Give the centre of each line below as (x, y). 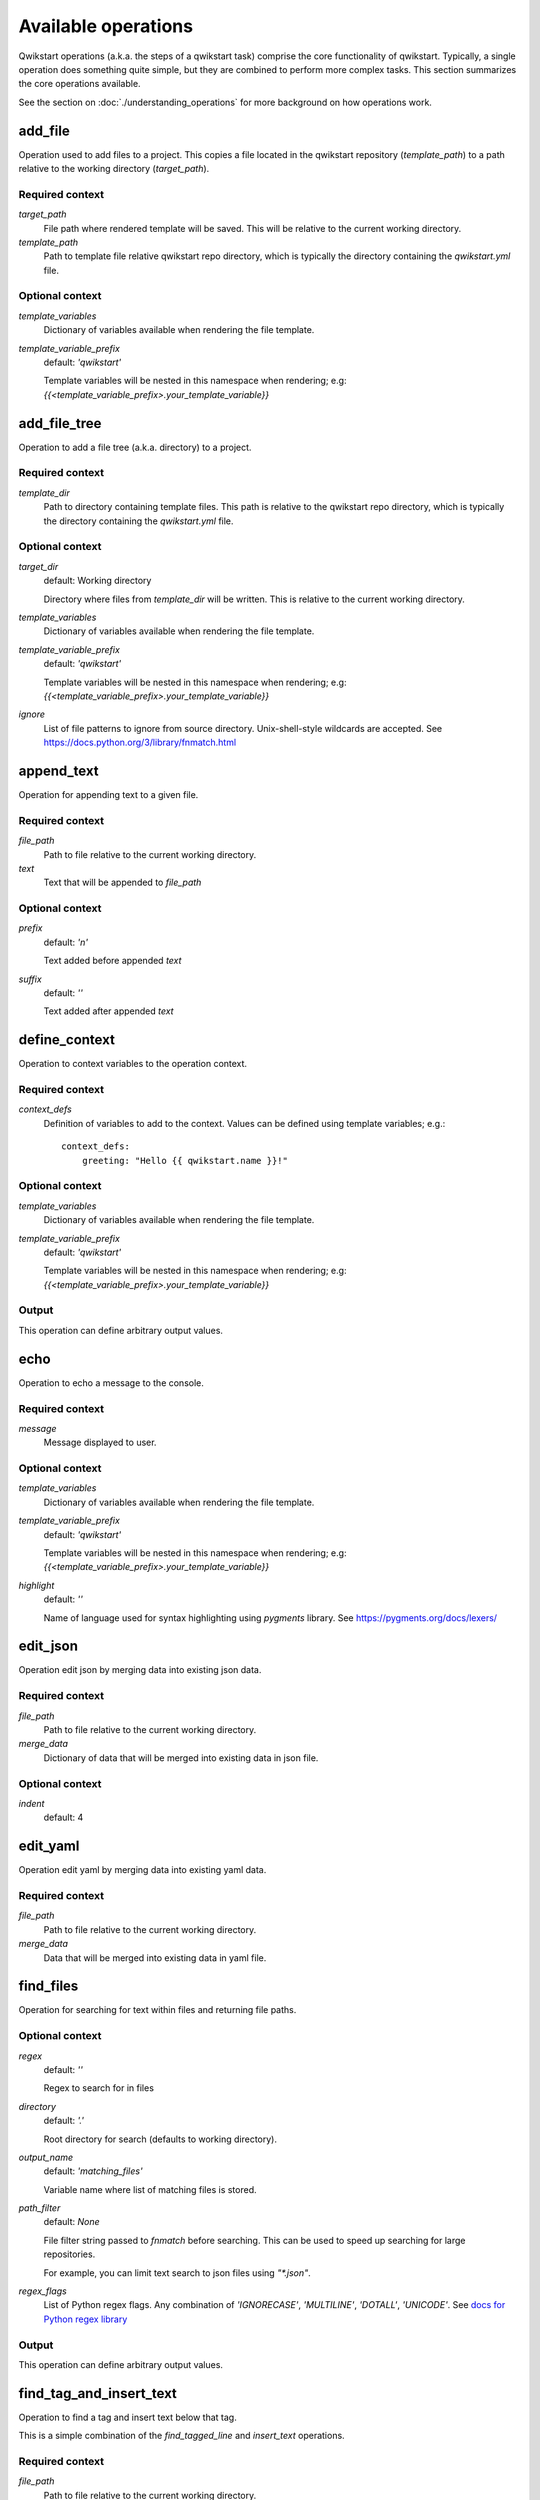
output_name (46, 2157)
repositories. (69, 2254)
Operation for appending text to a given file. (108, 794)
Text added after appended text (108, 1011)
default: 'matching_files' (93, 2171)
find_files (48, 1986)
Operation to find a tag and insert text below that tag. (127, 2417)
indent (31, 1803)
